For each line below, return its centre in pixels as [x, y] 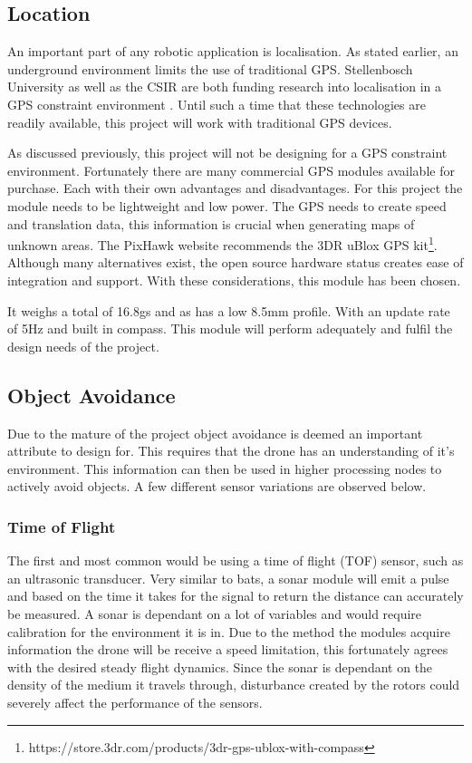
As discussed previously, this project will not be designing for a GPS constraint [227, 153]
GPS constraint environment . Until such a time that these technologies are [217, 104]
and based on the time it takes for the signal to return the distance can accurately [236, 596]
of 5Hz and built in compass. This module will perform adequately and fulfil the [230, 328]
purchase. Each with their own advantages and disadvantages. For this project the [235, 188]
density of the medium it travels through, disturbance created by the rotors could [234, 685]
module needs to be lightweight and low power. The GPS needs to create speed [227, 205]
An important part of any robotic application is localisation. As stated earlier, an [233, 51]
